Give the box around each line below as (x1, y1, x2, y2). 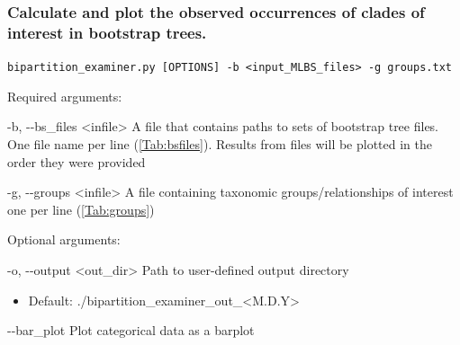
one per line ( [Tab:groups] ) (7, 199, 155, 218)
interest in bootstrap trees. (7, 21, 207, 43)
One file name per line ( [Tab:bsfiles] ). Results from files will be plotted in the (7, 134, 433, 153)
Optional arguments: (7, 230, 121, 249)
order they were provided (7, 152, 146, 171)
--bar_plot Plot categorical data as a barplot (7, 321, 255, 340)
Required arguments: (7, 86, 122, 105)
